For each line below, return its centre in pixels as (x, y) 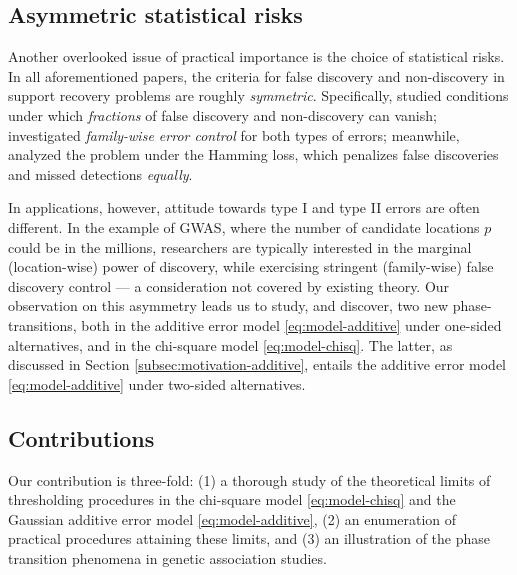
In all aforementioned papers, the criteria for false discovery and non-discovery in (256, 75)
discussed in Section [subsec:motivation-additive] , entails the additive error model (257, 364)
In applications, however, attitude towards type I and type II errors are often (244, 207)
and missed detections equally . (100, 173)
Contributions (81, 437)
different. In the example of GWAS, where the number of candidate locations (244, 226)
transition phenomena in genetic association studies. (167, 557)
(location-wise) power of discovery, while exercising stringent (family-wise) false (251, 266)
